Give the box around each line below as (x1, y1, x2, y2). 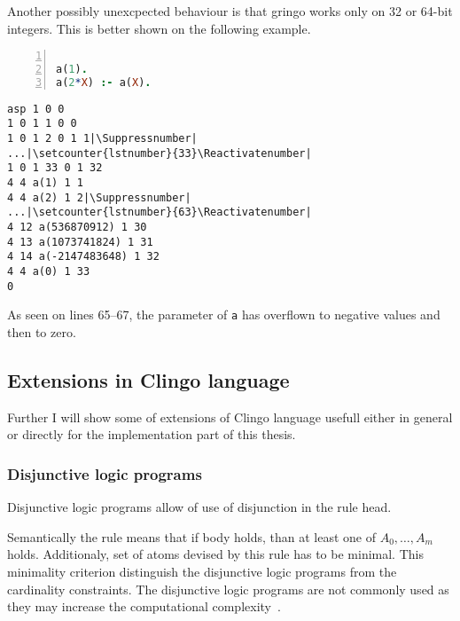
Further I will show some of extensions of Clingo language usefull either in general (7, 407, 453, 426)
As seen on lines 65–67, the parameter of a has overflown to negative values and (7, 305, 441, 324)
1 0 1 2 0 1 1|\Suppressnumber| (7, 132, 198, 145)
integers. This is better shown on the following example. (7, 19, 311, 37)
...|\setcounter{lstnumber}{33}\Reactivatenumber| (7, 146, 312, 160)
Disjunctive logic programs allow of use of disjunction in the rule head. (7, 498, 392, 516)
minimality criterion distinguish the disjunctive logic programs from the (7, 562, 397, 580)
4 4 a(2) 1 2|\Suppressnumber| (7, 191, 191, 204)
